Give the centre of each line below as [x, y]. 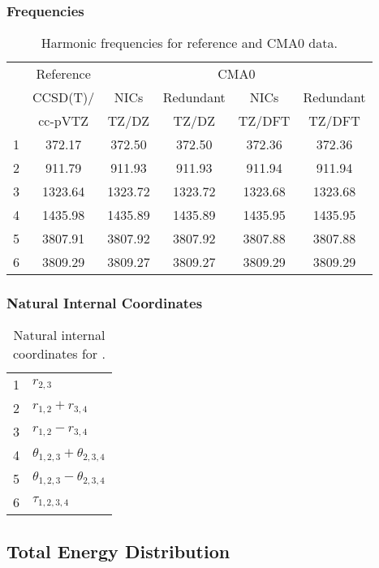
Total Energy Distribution [118, 551]
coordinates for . [59, 354]
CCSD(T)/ [64, 97]
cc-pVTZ [64, 121]
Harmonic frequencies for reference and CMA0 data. [189, 43]
